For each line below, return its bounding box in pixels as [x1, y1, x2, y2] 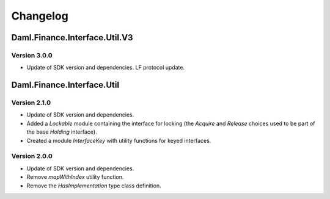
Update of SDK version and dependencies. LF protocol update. [26, 64, 185, 71]
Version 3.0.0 [11, 51, 53, 59]
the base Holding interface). [26, 128, 97, 136]
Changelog [11, 9, 68, 23]
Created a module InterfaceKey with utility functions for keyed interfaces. [26, 137, 211, 144]
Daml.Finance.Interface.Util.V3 [11, 32, 134, 43]
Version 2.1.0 [11, 98, 51, 107]
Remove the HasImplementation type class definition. [26, 182, 161, 189]
